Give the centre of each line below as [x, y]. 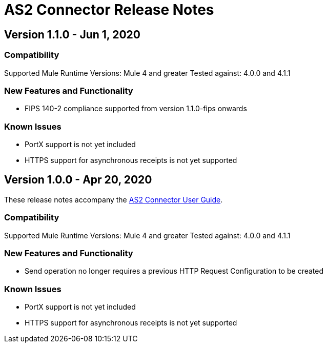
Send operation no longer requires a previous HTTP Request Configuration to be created [174, 271]
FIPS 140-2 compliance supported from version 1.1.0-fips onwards [136, 109]
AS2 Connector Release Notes [109, 10]
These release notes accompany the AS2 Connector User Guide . [114, 199]
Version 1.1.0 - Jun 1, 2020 [72, 34]
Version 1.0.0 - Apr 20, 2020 [78, 180]
